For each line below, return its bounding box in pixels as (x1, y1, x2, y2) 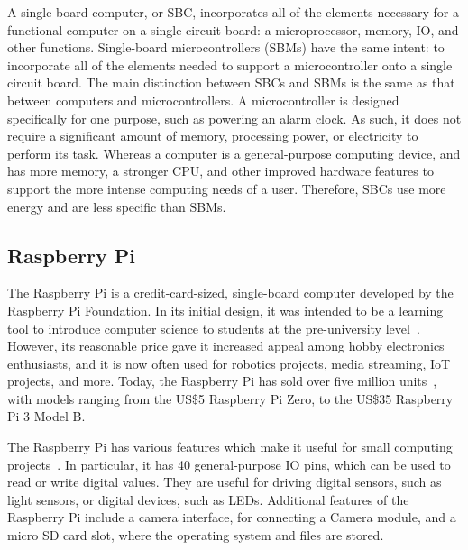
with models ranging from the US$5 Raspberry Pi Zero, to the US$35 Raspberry (7, 389, 454, 408)
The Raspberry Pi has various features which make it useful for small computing (7, 437, 453, 456)
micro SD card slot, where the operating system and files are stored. (7, 526, 384, 545)
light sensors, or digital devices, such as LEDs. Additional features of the (7, 490, 409, 509)
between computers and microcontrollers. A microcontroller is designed (7, 90, 399, 109)
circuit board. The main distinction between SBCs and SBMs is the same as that (7, 73, 455, 92)
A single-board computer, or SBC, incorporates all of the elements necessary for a (7, 3, 459, 21)
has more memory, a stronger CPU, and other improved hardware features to (7, 161, 434, 180)
